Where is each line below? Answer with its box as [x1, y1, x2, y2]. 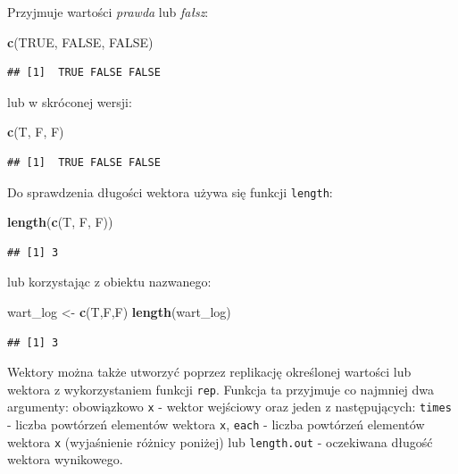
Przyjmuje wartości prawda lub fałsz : [7, 3, 209, 21]
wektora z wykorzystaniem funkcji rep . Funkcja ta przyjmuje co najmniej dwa [7, 379, 435, 398]
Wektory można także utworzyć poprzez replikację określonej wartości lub [7, 362, 412, 381]
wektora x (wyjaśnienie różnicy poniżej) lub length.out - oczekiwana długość [7, 432, 433, 451]
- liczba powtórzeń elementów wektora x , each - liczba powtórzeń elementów [7, 415, 425, 434]
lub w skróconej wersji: [7, 92, 132, 111]
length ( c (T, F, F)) [7, 212, 113, 231]
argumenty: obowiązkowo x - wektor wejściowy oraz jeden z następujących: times [7, 397, 452, 416]
